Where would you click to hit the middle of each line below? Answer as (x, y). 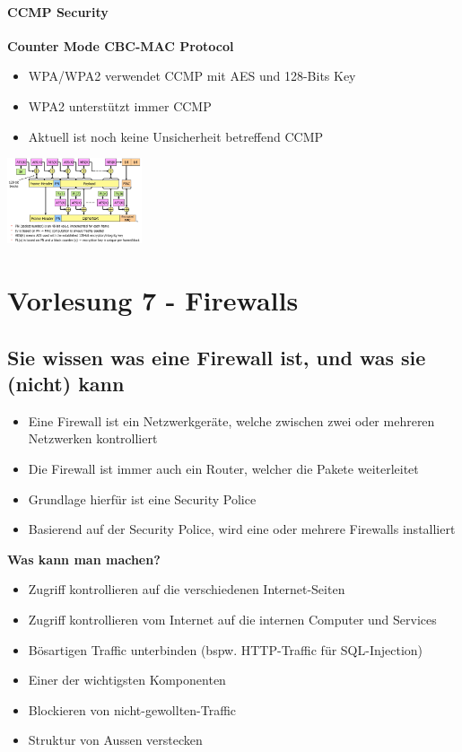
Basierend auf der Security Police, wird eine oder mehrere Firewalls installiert (242, 529)
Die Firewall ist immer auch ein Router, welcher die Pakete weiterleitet (223, 468)
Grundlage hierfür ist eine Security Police (142, 498)
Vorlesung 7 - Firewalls (153, 300)
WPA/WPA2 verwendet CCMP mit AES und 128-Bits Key (192, 76)
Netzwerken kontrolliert (93, 438)
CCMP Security (58, 11)
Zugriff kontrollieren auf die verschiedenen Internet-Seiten (187, 589)
